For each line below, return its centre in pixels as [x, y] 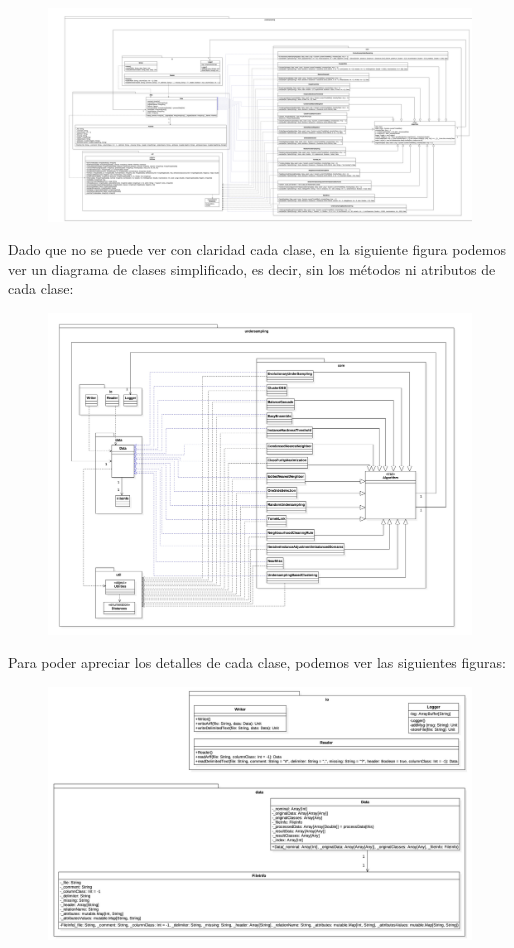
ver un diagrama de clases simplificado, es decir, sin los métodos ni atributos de [252, 268]
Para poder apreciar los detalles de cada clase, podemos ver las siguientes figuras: [257, 662]
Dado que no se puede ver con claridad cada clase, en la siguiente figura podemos [257, 249]
